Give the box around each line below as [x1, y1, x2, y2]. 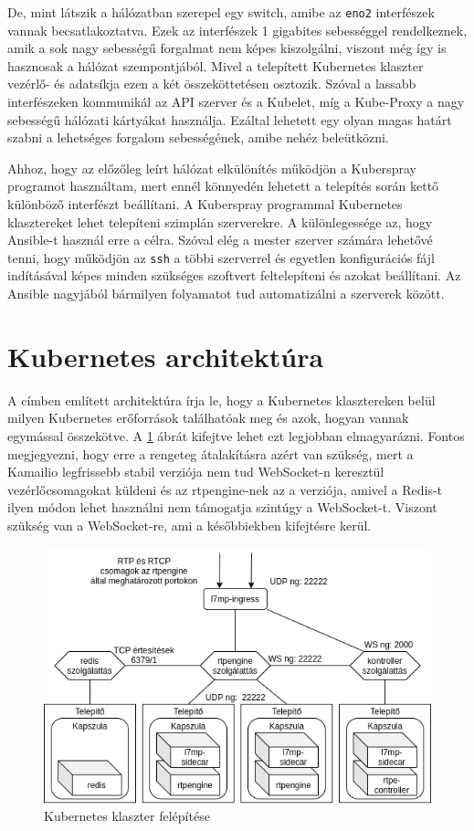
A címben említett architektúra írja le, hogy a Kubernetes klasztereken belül [7, 390, 436, 409]
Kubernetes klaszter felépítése [44, 806, 210, 826]
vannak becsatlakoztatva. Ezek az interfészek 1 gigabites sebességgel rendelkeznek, [7, 20, 468, 39]
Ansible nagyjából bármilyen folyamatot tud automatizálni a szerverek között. [7, 284, 445, 303]
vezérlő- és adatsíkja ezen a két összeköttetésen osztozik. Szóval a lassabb [7, 74, 416, 93]
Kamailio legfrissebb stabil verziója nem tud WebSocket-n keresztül [7, 462, 384, 481]
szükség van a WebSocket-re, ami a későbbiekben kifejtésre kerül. [7, 515, 372, 534]
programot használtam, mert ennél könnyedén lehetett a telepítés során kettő [7, 176, 439, 195]
